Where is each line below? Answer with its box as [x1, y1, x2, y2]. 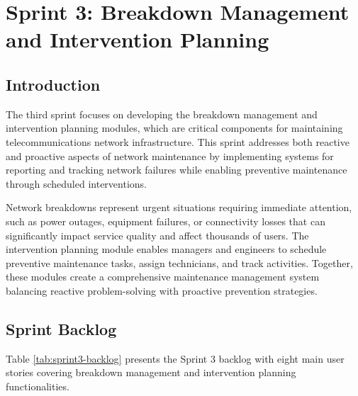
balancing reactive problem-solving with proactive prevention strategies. [6, 283, 318, 298]
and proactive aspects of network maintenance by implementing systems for [6, 148, 334, 163]
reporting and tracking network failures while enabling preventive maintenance [6, 162, 347, 177]
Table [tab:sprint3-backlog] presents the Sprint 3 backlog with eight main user [6, 351, 345, 366]
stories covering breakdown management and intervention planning [6, 365, 296, 380]
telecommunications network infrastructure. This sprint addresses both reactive [6, 134, 349, 149]
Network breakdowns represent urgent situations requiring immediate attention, [6, 200, 352, 215]
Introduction [6, 73, 101, 95]
